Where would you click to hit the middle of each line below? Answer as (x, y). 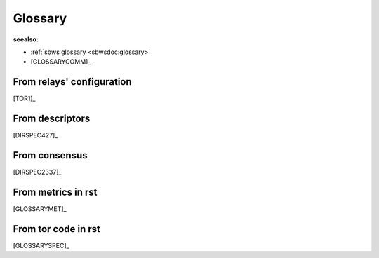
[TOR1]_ (24, 99)
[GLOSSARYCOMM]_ (61, 62)
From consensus (50, 155)
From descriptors (52, 119)
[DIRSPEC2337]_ (37, 172)
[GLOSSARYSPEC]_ (41, 245)
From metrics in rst (55, 192)
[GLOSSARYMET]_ (40, 209)
